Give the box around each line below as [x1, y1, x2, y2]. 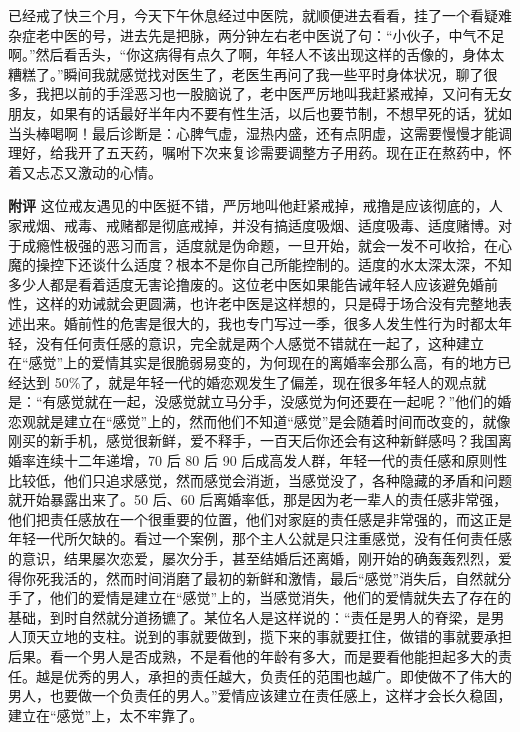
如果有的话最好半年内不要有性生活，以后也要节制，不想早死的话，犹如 [49, 102, 512, 123]
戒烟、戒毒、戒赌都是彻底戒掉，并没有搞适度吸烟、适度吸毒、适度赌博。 [21, 214, 498, 235]
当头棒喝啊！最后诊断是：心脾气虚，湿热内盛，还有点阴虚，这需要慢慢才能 [8, 122, 498, 143]
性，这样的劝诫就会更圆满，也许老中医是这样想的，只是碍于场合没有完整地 [8, 293, 498, 314]
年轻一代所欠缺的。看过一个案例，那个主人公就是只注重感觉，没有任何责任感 [8, 528, 512, 549]
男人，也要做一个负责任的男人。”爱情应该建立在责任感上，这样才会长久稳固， [8, 685, 512, 706]
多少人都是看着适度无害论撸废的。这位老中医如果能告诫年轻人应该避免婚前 [8, 273, 498, 294]
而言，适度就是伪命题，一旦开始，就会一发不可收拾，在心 [133, 234, 512, 255]
